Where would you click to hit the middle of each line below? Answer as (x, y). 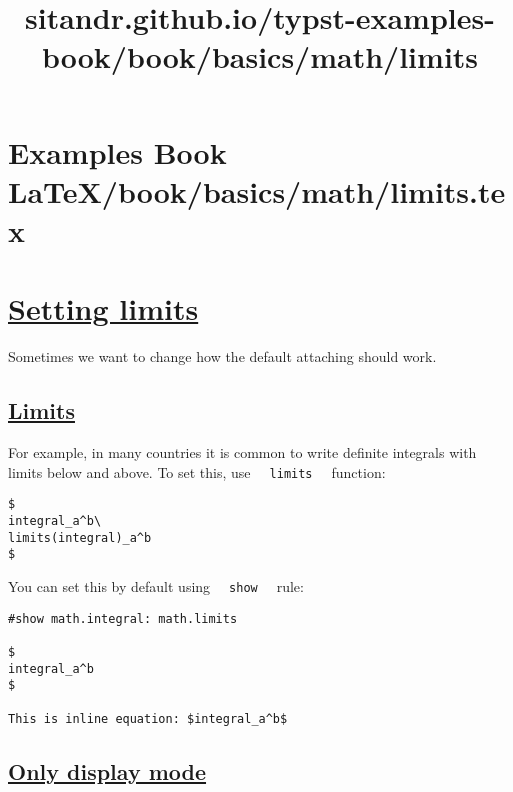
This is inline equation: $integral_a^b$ (148, 718)
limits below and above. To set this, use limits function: (197, 471)
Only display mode (107, 770)
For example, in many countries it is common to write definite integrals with (242, 452)
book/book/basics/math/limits (260, 56)
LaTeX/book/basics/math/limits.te (257, 190)
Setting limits (103, 308)
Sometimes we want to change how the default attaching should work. (222, 356)
